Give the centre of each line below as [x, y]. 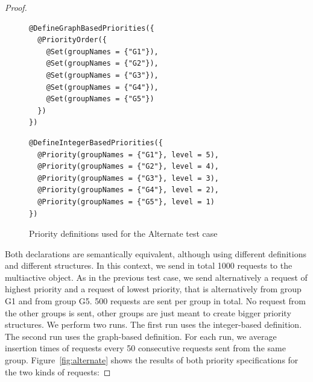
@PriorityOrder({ [72, 40]
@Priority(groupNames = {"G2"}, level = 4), [128, 167]
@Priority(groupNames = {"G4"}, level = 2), [128, 190]
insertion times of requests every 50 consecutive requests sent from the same [145, 348]
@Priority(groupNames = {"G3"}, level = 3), [128, 178]
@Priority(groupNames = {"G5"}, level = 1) [126, 202]
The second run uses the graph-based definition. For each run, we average [141, 336]
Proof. [16, 7]
